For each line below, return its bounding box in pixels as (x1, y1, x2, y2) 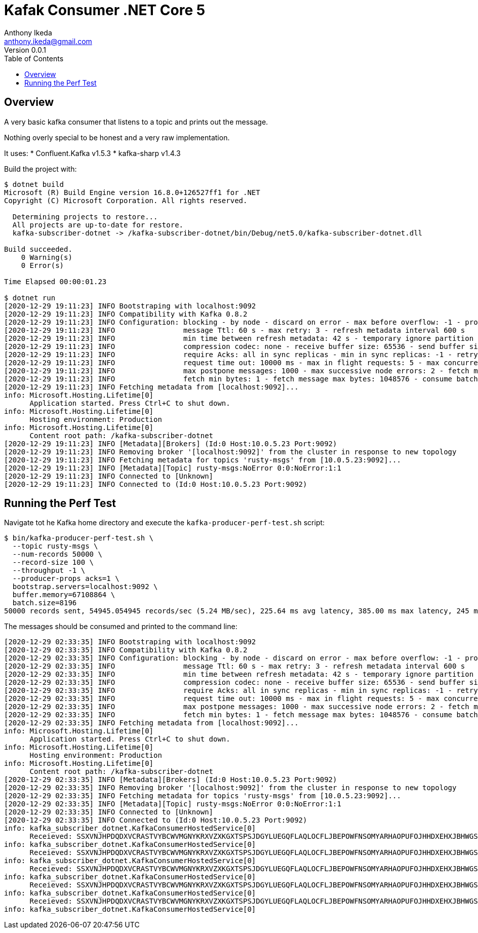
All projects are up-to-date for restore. (12, 220, 184, 229)
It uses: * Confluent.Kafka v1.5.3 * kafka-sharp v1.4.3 (4, 148, 181, 158)
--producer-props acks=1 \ (12, 574, 119, 583)
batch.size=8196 (12, 599, 77, 607)
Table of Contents (4, 54, 64, 63)
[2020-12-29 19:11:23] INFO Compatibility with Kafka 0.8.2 (4, 309, 248, 318)
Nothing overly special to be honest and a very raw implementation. (4, 133, 230, 142)
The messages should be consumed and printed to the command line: (4, 622, 237, 631)
